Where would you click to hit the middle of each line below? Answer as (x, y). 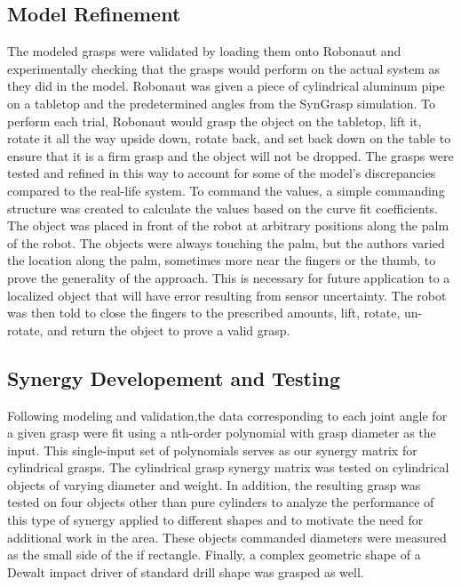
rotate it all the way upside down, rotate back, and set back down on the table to (229, 138)
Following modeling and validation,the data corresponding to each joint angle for (227, 415)
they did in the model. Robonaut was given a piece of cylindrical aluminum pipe (226, 86)
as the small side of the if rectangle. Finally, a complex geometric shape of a (214, 555)
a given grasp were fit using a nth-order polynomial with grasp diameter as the (222, 433)
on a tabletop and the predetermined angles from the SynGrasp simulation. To (221, 103)
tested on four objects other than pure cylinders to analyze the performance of (221, 502)
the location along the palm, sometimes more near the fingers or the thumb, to (222, 260)
